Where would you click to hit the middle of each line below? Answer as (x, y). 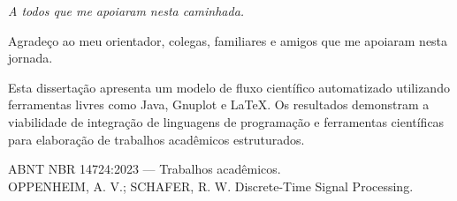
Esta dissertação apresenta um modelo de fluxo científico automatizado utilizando (229, 87)
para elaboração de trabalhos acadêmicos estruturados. (156, 139)
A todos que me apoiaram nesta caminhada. (126, 11)
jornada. (30, 58)
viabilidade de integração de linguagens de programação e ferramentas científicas (226, 121)
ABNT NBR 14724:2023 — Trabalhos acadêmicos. (145, 169)
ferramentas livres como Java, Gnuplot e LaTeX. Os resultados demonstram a (219, 104)
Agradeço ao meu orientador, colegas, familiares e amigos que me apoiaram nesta (228, 40)
